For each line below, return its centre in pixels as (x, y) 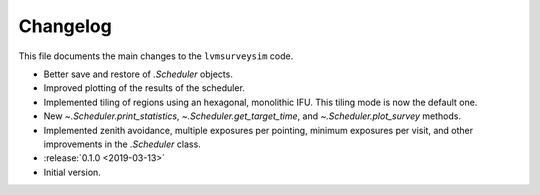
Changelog (65, 26)
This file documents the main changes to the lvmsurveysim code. (156, 56)
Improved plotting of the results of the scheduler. (144, 88)
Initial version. (72, 172)
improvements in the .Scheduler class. (122, 144)
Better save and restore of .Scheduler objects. (138, 74)
